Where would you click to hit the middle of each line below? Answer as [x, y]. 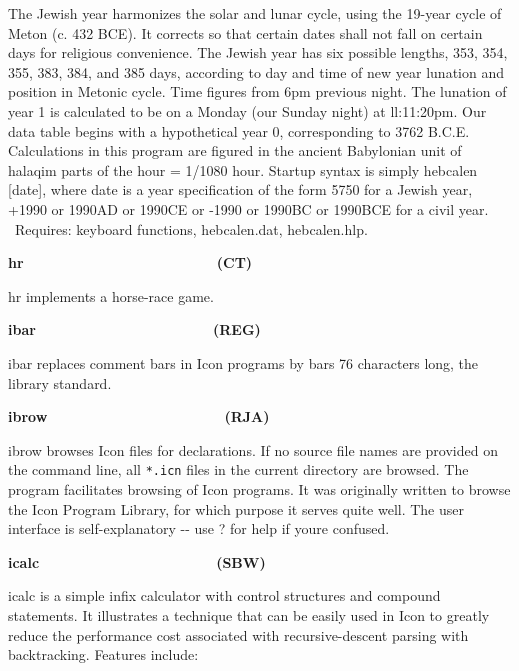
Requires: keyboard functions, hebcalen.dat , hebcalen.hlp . [191, 228]
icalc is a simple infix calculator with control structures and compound [224, 595]
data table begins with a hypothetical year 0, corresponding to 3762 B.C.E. [239, 130]
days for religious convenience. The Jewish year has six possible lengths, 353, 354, [258, 52]
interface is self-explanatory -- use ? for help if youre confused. [199, 528]
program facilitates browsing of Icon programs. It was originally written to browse [259, 488]
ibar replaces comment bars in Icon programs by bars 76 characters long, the [243, 362]
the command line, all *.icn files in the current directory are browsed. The [238, 469]
